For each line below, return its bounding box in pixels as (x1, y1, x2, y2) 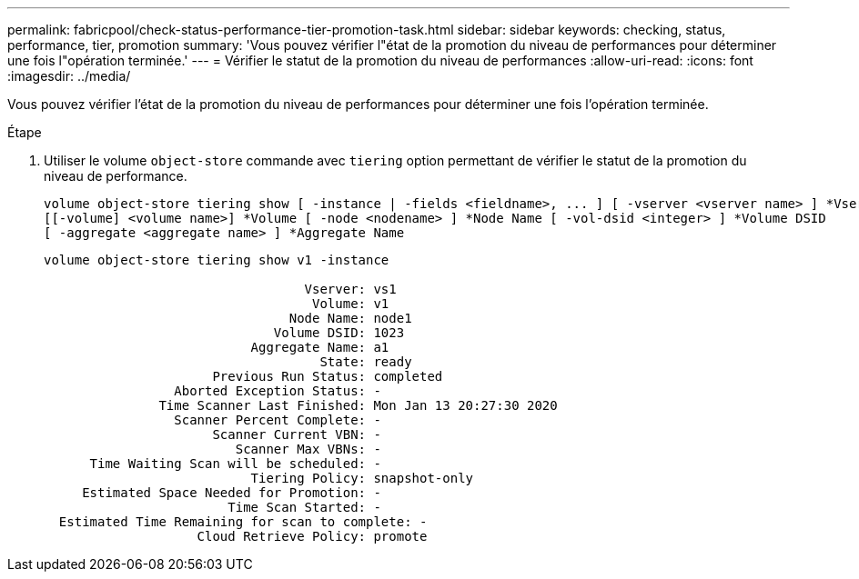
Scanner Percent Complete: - (174, 413, 381, 427)
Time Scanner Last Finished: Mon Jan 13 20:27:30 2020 (158, 398, 558, 413)
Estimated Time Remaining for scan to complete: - (58, 514, 428, 529)
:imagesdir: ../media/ (7, 68, 131, 84)
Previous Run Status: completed (212, 369, 443, 384)
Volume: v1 (312, 296, 389, 311)
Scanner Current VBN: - (212, 427, 381, 442)
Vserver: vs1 (304, 282, 397, 296)
